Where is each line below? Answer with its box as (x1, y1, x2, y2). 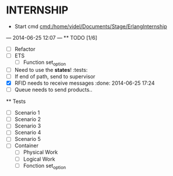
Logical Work (23, 156, 56, 163)
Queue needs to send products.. (14, 86, 92, 94)
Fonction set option (23, 162, 66, 170)
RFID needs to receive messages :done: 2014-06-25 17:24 (14, 80, 155, 87)
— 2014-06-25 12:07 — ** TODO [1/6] (6, 34, 98, 41)
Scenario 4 (14, 129, 41, 136)
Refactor (14, 45, 36, 53)
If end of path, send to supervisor (14, 73, 95, 80)
